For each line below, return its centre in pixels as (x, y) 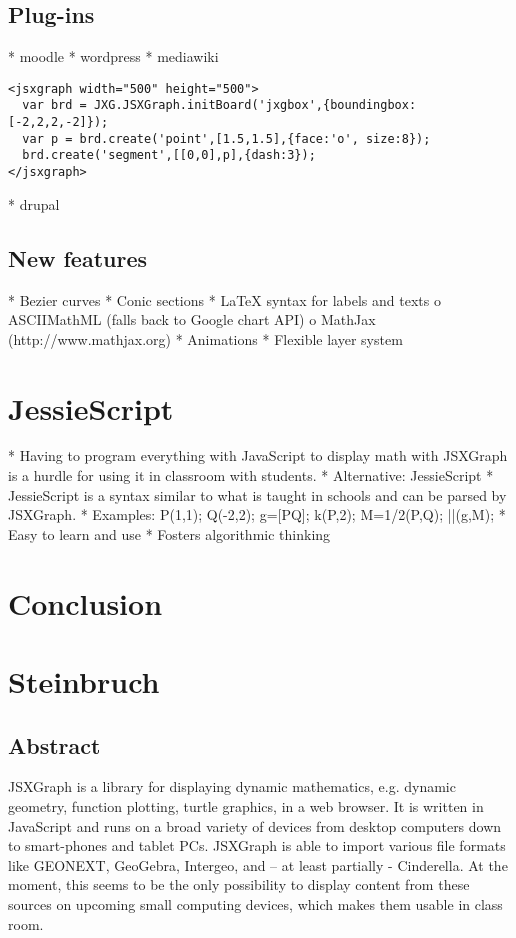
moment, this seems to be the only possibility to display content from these (239, 884)
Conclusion (85, 602)
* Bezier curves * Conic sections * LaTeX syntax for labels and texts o (224, 299)
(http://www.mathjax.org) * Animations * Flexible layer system (205, 338)
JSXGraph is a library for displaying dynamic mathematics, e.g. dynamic (232, 786)
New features (77, 257)
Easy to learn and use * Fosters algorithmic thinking (169, 533)
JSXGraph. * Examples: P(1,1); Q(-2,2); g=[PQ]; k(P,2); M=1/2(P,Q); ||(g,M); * (257, 514)
